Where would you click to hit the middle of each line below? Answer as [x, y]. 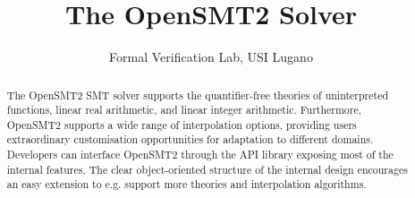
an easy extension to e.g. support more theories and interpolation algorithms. [186, 184]
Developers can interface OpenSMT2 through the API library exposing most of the [200, 155]
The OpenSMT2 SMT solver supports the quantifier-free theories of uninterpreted [198, 95]
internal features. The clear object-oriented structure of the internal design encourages [207, 169]
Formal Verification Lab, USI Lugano [211, 57]
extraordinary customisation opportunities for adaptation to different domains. [190, 139]
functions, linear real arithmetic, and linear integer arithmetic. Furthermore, [184, 110]
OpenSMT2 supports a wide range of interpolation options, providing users [182, 124]
